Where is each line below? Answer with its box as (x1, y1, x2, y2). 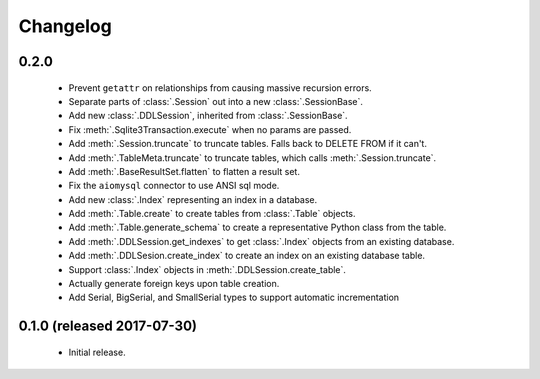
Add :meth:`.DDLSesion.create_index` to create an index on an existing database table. (68, 250, 425, 262)
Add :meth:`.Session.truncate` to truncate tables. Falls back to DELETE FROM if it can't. (68, 138, 427, 150)
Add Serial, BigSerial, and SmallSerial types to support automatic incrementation (68, 291, 400, 304)
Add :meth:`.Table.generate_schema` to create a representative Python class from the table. (68, 221, 447, 234)
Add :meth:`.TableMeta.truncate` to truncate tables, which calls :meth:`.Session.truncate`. (68, 151, 437, 164)
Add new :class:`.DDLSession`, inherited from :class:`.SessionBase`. (68, 110, 349, 122)
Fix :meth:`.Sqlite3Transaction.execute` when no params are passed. (68, 123, 352, 135)
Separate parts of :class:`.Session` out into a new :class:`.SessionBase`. (68, 95, 364, 107)
